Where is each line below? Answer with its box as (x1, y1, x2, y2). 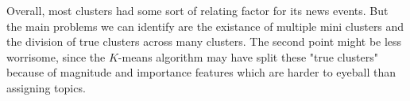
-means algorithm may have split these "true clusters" (118, 48, 378, 65)
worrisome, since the (6, 48, 106, 65)
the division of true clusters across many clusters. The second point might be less (6, 33, 402, 50)
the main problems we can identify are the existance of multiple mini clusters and (6, 17, 404, 34)
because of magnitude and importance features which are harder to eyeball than (6, 64, 396, 80)
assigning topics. (6, 79, 86, 95)
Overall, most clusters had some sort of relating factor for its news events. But (6, 2, 389, 18)
